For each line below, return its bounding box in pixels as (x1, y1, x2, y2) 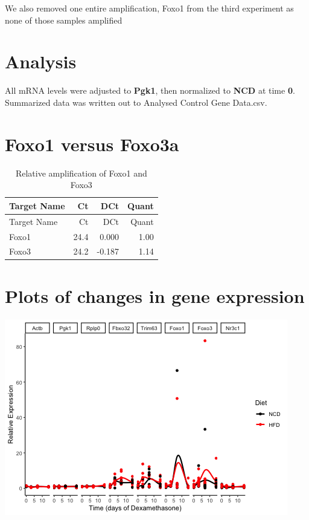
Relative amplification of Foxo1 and (15, 166, 147, 179)
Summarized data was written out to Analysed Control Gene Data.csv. (5, 96, 267, 108)
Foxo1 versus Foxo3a (5, 131, 179, 156)
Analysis (5, 49, 77, 74)
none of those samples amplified (5, 13, 123, 26)
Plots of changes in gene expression (5, 283, 305, 308)
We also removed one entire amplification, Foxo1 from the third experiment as (5, 2, 294, 14)
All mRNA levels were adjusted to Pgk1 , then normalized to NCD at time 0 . (5, 84, 295, 97)
